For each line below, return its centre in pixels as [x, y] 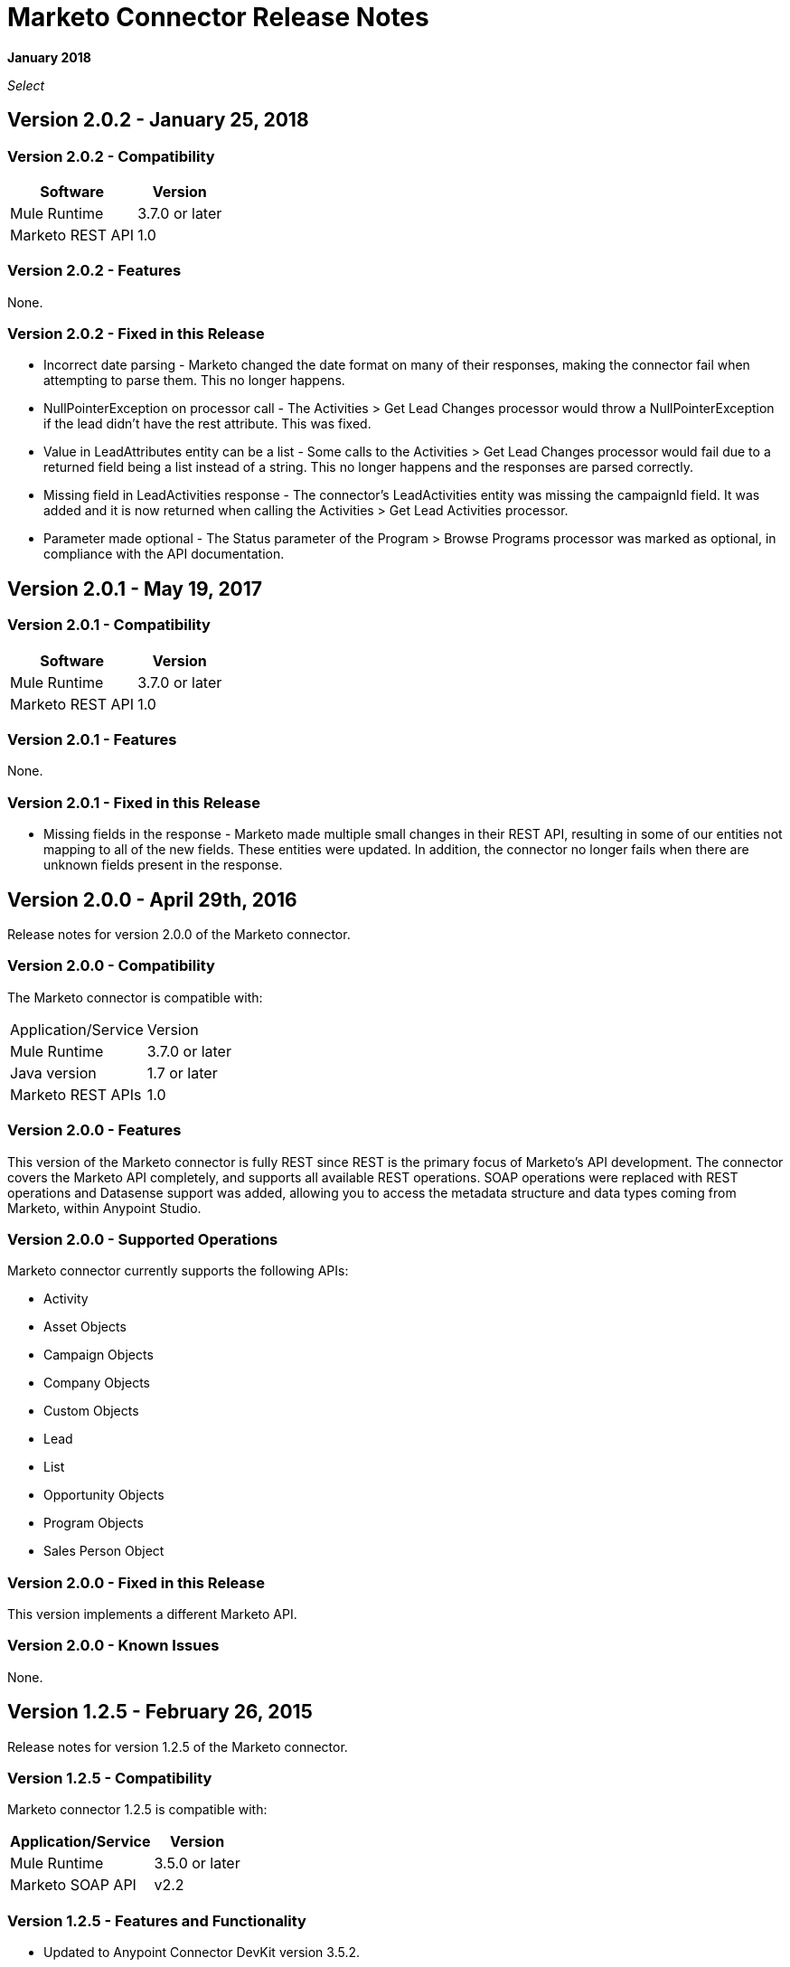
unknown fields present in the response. [163, 865]
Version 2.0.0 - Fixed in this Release [136, 1582]
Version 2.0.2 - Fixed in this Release [136, 334]
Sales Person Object [104, 1551]
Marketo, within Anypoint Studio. [104, 1208]
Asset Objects [85, 1327]
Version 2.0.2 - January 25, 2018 [158, 120]
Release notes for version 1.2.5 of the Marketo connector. [178, 1746]
